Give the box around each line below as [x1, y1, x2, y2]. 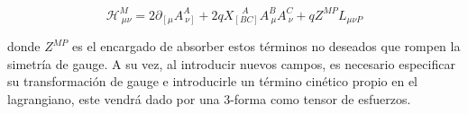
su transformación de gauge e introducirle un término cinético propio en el [7, 72, 418, 91]
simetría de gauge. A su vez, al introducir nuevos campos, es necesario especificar [7, 54, 455, 73]
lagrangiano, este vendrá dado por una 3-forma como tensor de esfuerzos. [7, 90, 411, 109]
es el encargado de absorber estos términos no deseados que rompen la [72, 37, 461, 56]
